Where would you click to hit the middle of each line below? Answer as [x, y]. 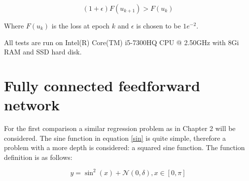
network [32, 105]
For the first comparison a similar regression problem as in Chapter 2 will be [120, 128]
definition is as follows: [38, 157]
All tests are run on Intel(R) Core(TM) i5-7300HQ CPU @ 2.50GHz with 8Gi [122, 42]
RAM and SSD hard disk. [43, 52]
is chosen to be [159, 26]
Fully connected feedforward [102, 85]
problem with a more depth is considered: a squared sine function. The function [124, 147]
